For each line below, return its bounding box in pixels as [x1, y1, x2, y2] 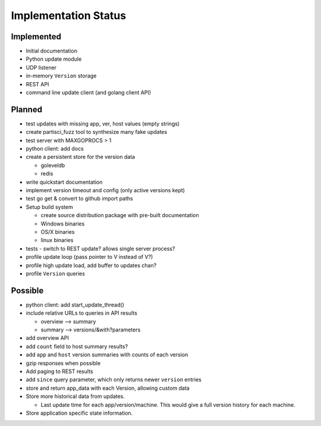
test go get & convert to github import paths [26, 195, 133, 202]
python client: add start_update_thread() [26, 301, 125, 308]
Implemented [11, 32, 62, 42]
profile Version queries [26, 270, 86, 277]
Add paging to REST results [26, 368, 93, 375]
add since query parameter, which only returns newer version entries [26, 376, 202, 383]
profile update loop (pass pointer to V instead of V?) [26, 253, 153, 261]
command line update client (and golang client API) [26, 89, 152, 96]
